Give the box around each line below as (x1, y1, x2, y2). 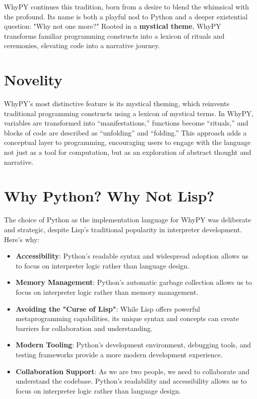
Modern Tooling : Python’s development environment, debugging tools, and (15, 339, 251, 350)
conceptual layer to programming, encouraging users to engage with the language (4, 137, 251, 147)
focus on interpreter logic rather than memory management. (15, 286, 198, 297)
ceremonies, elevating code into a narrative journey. (4, 40, 160, 51)
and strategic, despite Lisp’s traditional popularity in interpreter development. (4, 224, 242, 234)
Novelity (4, 69, 63, 90)
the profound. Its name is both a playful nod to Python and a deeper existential (4, 11, 248, 21)
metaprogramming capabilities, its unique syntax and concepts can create (15, 313, 239, 324)
